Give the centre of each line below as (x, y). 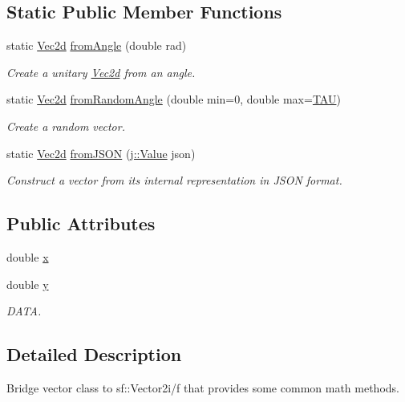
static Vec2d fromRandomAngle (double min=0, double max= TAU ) (174, 99)
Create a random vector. (66, 126)
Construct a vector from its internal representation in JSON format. (174, 180)
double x (28, 256)
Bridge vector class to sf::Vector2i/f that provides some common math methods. (203, 387)
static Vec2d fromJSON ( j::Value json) (101, 153)
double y (28, 284)
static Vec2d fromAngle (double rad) (97, 45)
